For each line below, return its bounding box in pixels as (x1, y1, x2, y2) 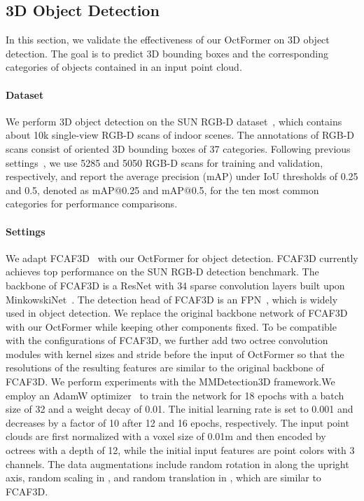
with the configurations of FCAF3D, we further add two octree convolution (6, 333, 328, 348)
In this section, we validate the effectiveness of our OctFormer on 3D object (6, 32, 330, 47)
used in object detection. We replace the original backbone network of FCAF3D (6, 306, 348, 320)
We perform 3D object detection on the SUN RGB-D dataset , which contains (6, 114, 342, 128)
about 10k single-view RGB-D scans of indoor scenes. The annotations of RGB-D (6, 128, 355, 142)
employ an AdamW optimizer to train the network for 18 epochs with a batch (6, 387, 344, 402)
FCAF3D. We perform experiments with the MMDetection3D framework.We (6, 374, 335, 389)
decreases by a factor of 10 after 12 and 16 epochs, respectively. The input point (6, 415, 349, 430)
